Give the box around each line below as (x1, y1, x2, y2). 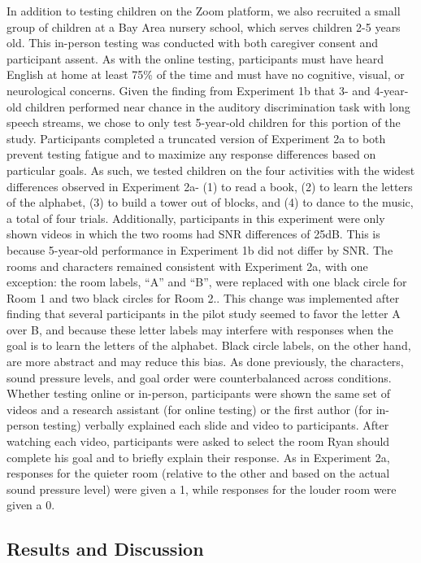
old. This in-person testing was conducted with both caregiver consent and (7, 34, 379, 51)
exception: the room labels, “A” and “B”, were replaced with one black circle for (7, 273, 407, 290)
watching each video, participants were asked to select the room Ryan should (7, 433, 390, 450)
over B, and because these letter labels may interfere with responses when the (7, 321, 393, 338)
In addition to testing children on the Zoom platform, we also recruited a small (7, 2, 401, 19)
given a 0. (7, 496, 55, 513)
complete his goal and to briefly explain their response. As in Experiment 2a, (7, 448, 390, 465)
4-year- (374, 81, 409, 98)
